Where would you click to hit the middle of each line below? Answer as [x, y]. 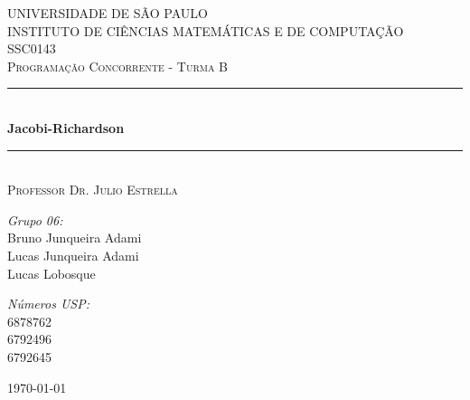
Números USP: [48, 304]
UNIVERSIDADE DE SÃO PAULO [108, 13]
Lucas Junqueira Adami [73, 255]
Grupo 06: [35, 219]
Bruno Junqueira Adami [75, 238]
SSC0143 [32, 48]
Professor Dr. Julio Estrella [93, 190]
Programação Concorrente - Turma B [118, 66]
